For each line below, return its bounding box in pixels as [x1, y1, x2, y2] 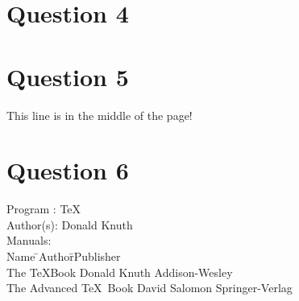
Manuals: [6, 232, 52, 249]
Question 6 [6, 154, 129, 187]
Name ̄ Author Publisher [6, 248, 121, 264]
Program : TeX [6, 200, 81, 217]
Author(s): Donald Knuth [6, 216, 133, 233]
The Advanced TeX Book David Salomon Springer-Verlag [6, 279, 293, 296]
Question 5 [6, 60, 129, 93]
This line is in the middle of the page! [6, 106, 193, 123]
